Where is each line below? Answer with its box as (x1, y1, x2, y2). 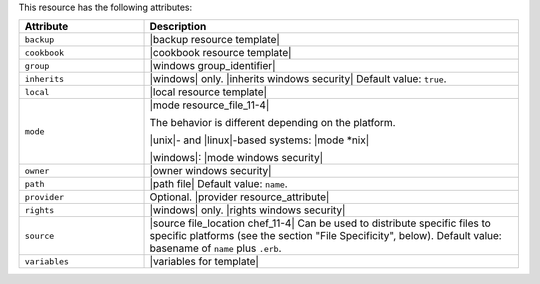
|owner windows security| (149, 164, 272, 178)
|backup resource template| (149, 33, 280, 47)
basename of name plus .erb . (149, 241, 282, 255)
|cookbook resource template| (149, 46, 292, 60)
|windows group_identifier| (149, 59, 276, 73)
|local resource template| (149, 85, 268, 99)
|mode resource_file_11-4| (149, 98, 270, 112)
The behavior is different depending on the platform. (149, 116, 396, 130)
